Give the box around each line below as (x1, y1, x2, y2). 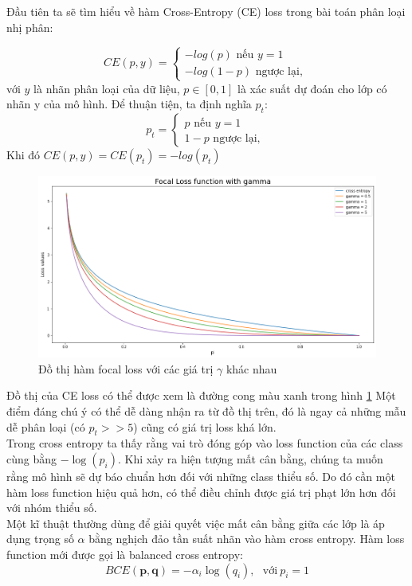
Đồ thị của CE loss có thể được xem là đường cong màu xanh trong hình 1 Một (6, 387, 396, 404)
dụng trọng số (6, 530, 74, 547)
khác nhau (226, 360, 277, 377)
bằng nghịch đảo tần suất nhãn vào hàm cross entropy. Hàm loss (88, 530, 405, 547)
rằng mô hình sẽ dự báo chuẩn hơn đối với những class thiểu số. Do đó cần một (6, 467, 395, 484)
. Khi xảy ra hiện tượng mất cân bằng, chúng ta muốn (117, 450, 383, 467)
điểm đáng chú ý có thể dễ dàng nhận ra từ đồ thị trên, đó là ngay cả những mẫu (6, 402, 406, 419)
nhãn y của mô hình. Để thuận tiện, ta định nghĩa (6, 96, 252, 112)
